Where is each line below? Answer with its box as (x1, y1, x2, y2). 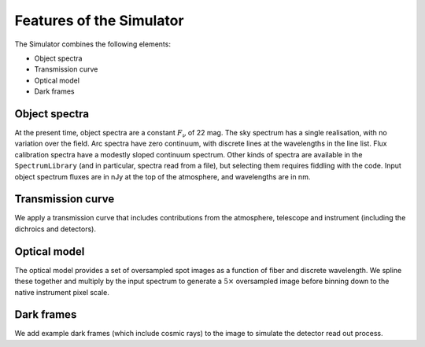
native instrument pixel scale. (14, 287, 109, 297)
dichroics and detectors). (14, 224, 97, 234)
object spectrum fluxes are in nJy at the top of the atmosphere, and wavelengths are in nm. (14, 172, 311, 181)
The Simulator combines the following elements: (14, 39, 171, 49)
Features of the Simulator (14, 12, 184, 29)
